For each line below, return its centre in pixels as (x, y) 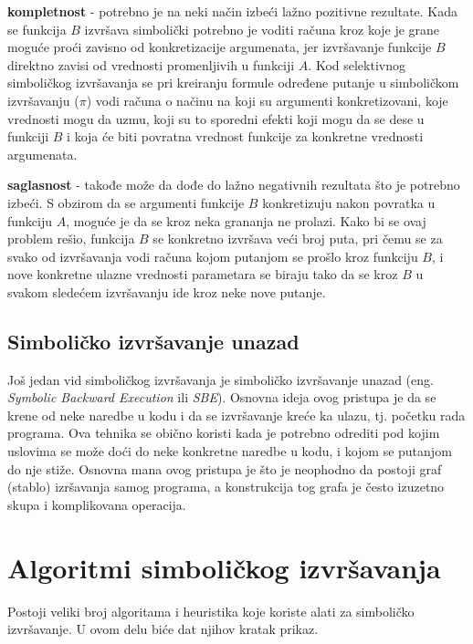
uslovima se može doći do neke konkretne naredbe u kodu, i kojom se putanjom (230, 451)
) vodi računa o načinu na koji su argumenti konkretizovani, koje (267, 100)
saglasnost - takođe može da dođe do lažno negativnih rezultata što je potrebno (234, 185)
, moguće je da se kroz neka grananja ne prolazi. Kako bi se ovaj (246, 220)
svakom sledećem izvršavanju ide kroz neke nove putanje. (167, 291)
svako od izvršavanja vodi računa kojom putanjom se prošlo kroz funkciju (213, 256)
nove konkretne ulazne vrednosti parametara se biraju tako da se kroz (203, 274)
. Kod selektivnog (357, 64)
